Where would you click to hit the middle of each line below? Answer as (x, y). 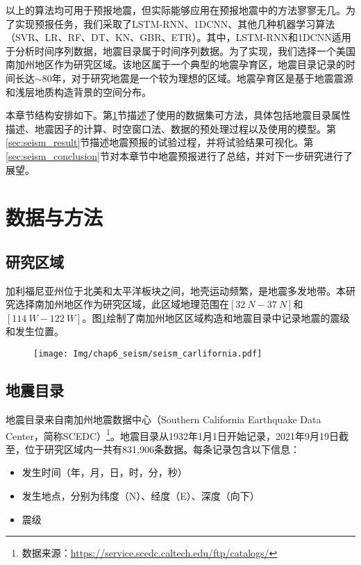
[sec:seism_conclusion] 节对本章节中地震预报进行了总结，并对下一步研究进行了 (179, 155)
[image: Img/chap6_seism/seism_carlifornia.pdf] (148, 354)
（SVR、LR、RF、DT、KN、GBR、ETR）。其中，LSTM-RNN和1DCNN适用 (178, 37)
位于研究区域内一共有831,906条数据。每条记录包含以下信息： (162, 449)
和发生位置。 (35, 331)
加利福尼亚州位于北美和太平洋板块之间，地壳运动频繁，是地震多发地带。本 (176, 290)
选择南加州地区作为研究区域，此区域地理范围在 (122, 304)
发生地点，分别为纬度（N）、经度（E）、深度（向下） (141, 495)
